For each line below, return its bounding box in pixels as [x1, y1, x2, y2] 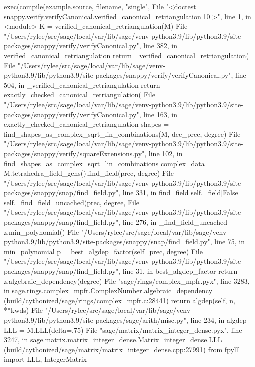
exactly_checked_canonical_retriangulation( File [4, 89, 155, 100]
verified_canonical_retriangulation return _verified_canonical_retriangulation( [4, 50, 249, 60]
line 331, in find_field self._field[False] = [122, 187, 248, 198]
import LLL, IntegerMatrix [4, 354, 87, 364]
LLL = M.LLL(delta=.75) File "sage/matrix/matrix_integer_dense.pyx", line [4, 324, 242, 335]
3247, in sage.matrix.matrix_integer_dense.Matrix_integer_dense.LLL [4, 334, 222, 345]
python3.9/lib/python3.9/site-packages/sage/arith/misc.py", [4, 315, 188, 325]
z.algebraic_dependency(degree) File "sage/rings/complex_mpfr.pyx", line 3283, [4, 275, 250, 286]
